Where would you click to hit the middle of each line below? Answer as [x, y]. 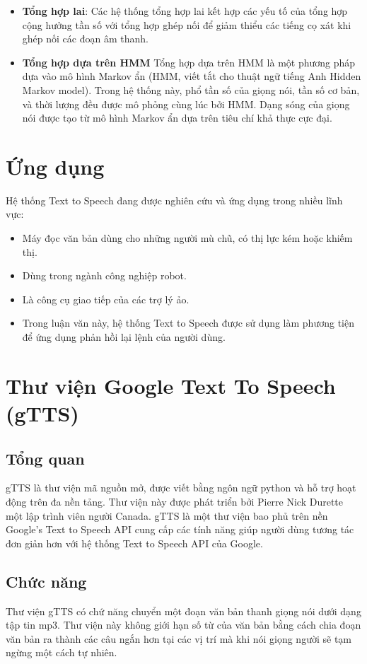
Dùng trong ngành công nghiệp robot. [104, 275]
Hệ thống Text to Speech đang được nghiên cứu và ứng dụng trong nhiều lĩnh [174, 200]
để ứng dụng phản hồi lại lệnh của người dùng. [124, 337]
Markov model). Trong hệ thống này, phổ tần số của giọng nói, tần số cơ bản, [191, 89]
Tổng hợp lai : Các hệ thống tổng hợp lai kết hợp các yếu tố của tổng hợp [185, 11]
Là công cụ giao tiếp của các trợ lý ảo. [106, 299]
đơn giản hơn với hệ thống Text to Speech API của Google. [134, 543]
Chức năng [46, 581]
